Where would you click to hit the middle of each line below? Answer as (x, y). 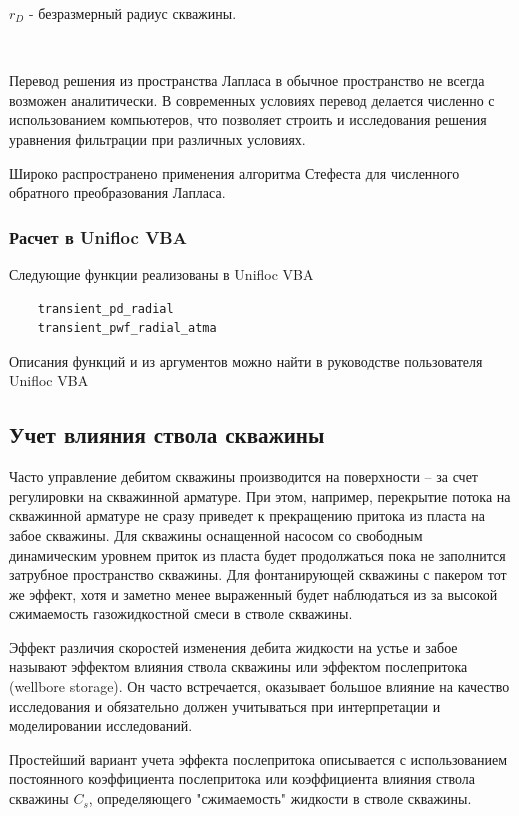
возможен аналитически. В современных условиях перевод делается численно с (252, 99)
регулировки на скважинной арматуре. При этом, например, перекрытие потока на (260, 495)
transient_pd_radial (105, 308)
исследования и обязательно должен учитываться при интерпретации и (225, 705)
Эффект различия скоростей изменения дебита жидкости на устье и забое (233, 646)
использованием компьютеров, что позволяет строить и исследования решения (248, 119)
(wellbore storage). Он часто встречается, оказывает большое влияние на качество (259, 686)
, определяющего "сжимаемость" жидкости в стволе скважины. (280, 798)
